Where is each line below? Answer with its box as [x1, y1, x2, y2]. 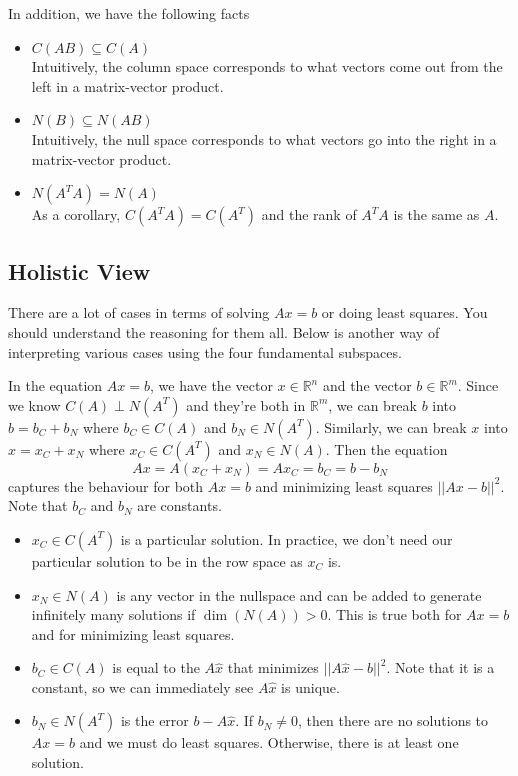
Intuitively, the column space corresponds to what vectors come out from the [31, 56, 503, 77]
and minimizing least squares [255, 475, 433, 496]
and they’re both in [186, 394, 306, 415]
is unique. [281, 676, 340, 697]
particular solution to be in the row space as [31, 550, 303, 571]
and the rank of [261, 204, 357, 225]
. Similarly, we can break [315, 416, 467, 437]
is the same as [393, 204, 480, 225]
